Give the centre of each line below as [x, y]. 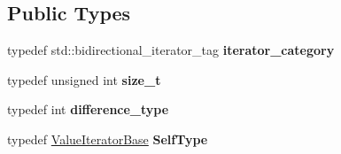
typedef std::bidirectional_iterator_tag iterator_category [171, 50]
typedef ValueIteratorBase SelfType [108, 139]
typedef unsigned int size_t [84, 79]
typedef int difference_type [88, 109]
